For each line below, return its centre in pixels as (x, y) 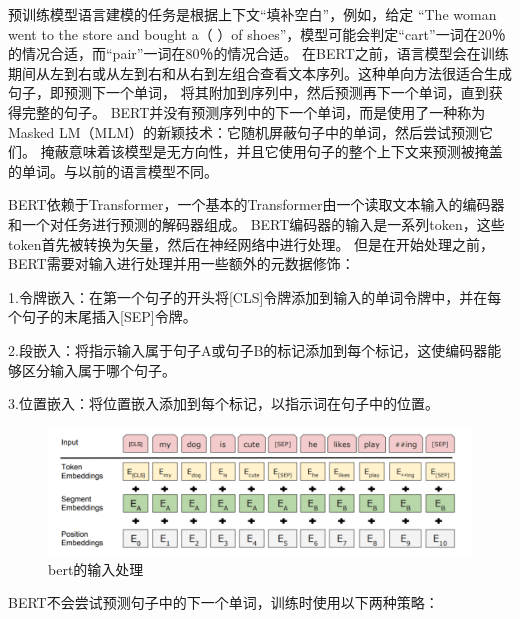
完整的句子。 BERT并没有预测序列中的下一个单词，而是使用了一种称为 (253, 111)
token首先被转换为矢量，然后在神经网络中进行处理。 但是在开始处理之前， (251, 243)
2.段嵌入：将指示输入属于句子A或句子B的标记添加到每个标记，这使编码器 (248, 349)
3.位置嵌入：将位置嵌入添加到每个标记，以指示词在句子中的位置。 (223, 403)
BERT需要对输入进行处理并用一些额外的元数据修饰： (181, 263)
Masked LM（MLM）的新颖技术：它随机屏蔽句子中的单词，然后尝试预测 (244, 131)
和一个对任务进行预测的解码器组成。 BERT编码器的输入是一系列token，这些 (256, 223)
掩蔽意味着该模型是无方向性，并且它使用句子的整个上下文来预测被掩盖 (271, 151)
